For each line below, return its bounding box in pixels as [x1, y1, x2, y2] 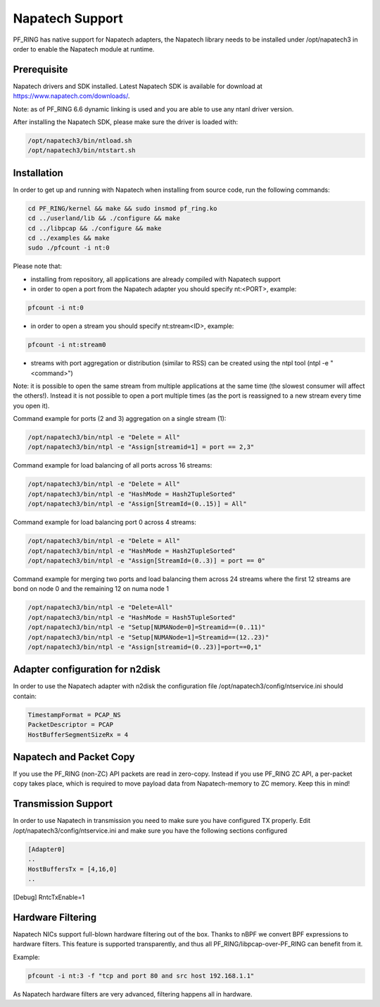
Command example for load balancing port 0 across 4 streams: [13, 518, 197, 527]
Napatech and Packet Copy [13, 751, 135, 763]
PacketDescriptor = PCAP [27, 721, 114, 729]
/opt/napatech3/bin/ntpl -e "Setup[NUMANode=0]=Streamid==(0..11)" [27, 623, 266, 631]
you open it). [13, 401, 50, 410]
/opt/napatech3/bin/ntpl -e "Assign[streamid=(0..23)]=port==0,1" [27, 642, 262, 651]
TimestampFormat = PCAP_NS [27, 711, 121, 719]
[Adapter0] [27, 845, 65, 853]
